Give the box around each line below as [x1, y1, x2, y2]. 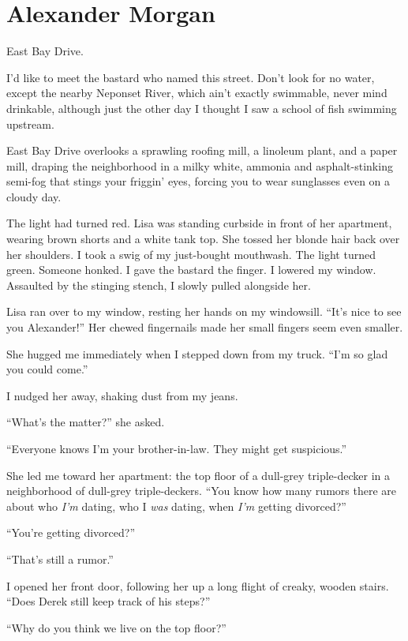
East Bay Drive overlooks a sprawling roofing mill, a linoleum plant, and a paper [6, 142, 398, 159]
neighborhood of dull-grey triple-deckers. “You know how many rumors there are [6, 482, 396, 499]
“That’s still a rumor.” [6, 550, 114, 567]
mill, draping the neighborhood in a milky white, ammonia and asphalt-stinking [6, 157, 393, 174]
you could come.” [6, 361, 88, 377]
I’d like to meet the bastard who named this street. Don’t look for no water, [6, 69, 375, 85]
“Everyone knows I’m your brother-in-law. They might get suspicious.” [6, 440, 347, 456]
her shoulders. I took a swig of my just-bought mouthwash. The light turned [6, 246, 376, 262]
